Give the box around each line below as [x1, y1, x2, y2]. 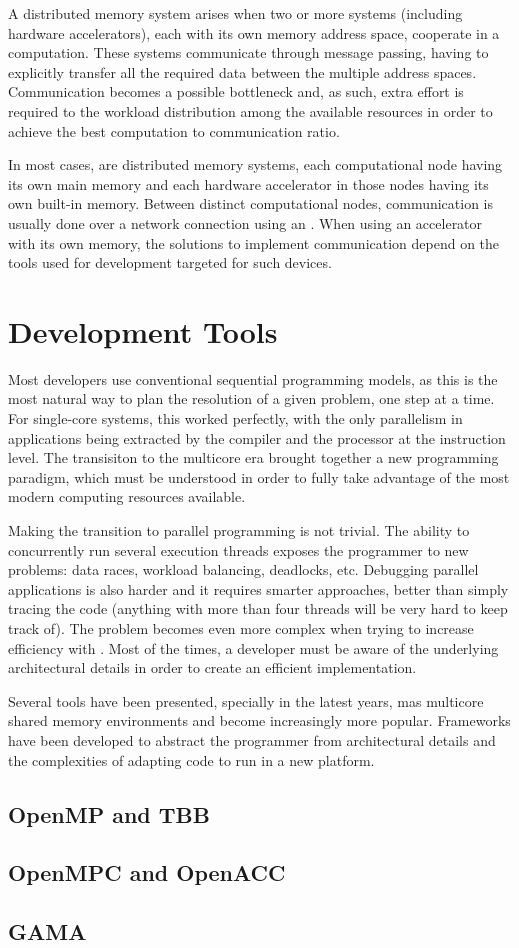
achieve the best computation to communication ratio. [8, 120, 340, 141]
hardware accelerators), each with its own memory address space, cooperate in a [8, 22, 500, 43]
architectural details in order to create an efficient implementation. [8, 657, 417, 678]
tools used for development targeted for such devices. [8, 252, 332, 273]
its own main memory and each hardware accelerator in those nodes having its [8, 173, 489, 194]
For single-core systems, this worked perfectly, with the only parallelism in [8, 408, 463, 429]
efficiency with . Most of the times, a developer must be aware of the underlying [8, 637, 499, 658]
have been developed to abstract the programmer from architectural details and [8, 729, 496, 750]
